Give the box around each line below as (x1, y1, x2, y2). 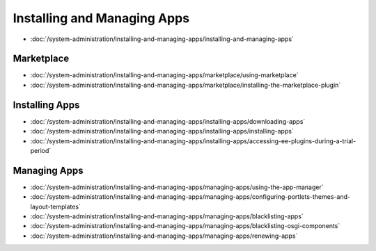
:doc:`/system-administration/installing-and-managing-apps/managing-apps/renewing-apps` (30, 232, 298, 240)
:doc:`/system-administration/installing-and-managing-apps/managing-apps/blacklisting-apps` (30, 212, 304, 220)
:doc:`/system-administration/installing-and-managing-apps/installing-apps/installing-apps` (30, 127, 294, 136)
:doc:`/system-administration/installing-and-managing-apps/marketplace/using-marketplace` (30, 71, 299, 79)
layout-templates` (30, 202, 81, 211)
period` (30, 146, 52, 154)
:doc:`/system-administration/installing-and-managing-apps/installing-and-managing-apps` (30, 35, 294, 43)
